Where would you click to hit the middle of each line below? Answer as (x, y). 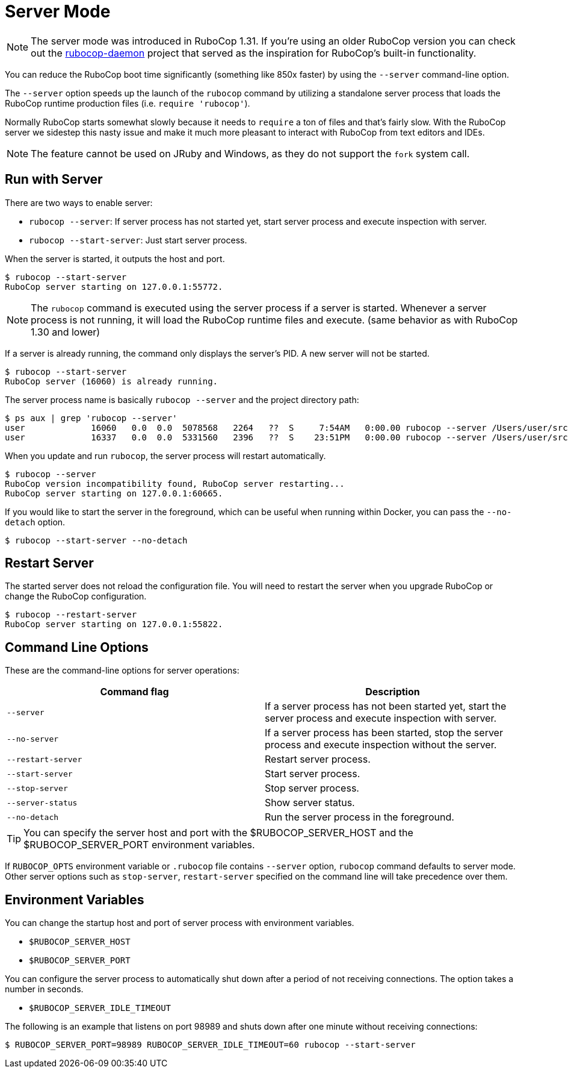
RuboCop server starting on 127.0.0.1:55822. (114, 624)
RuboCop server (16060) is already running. (112, 381)
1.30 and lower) (66, 332)
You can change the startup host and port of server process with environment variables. (180, 923)
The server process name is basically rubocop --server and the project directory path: (182, 399)
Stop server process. (312, 788)
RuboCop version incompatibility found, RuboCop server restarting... (175, 483)
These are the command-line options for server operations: (122, 671)
